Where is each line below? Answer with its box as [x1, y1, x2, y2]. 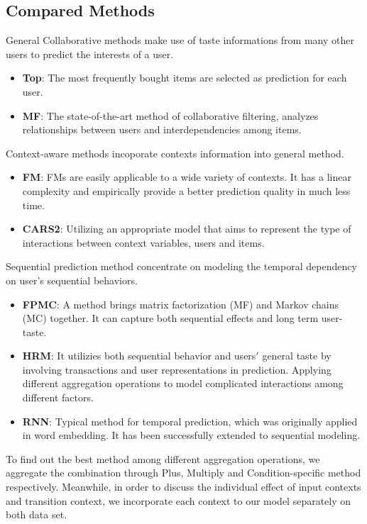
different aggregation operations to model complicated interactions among [22, 376, 344, 391]
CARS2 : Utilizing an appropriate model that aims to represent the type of [22, 221, 351, 236]
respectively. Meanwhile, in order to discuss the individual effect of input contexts [6, 479, 361, 494]
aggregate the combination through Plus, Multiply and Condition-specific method [6, 465, 361, 480]
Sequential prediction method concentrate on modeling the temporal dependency [6, 259, 357, 274]
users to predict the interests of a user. [6, 46, 174, 61]
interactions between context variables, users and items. [22, 235, 265, 250]
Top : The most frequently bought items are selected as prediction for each [22, 70, 347, 85]
